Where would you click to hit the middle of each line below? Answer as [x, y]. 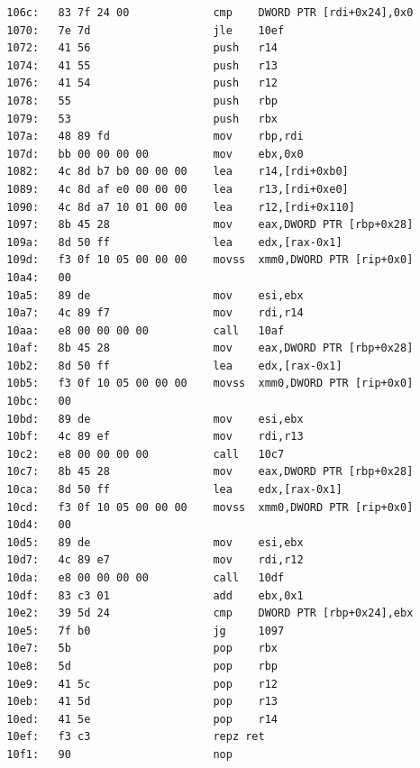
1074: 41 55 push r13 [142, 65]
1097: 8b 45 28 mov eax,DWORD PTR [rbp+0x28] [210, 225]
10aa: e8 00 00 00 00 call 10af [146, 330]
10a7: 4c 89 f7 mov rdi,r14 [155, 313]
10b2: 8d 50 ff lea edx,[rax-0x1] [174, 366]
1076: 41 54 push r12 [142, 83]
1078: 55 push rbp [142, 101]
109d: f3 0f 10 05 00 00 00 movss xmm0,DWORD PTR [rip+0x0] [210, 260]
